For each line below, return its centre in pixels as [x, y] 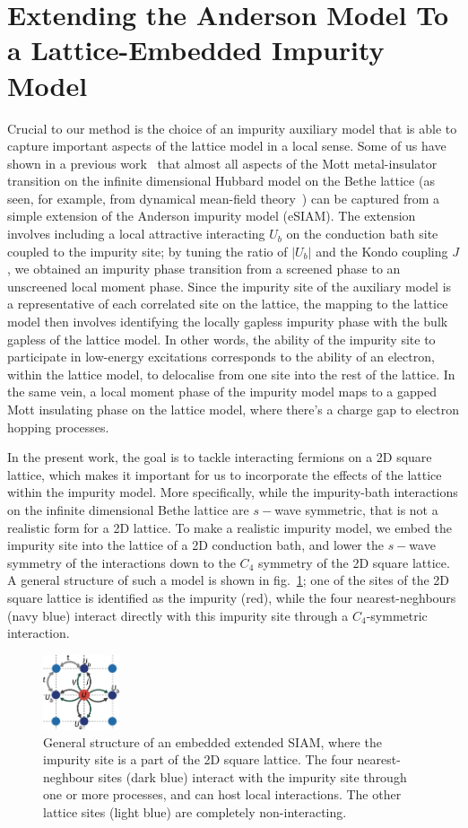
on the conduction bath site [362, 234]
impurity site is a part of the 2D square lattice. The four [198, 759]
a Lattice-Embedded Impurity [196, 50]
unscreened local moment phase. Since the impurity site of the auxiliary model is [230, 286]
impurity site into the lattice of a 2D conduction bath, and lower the [195, 545]
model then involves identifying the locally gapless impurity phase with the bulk [228, 322]
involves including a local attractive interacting [136, 234]
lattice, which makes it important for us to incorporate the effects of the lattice [225, 474]
